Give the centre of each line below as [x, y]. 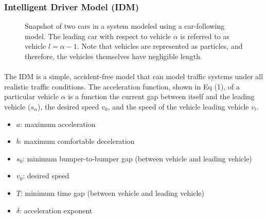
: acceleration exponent [56, 210]
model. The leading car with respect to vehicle [98, 36]
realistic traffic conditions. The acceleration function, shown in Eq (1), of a [122, 86]
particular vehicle [31, 96]
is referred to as [205, 36]
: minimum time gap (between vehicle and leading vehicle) [112, 193]
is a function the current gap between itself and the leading [161, 96]
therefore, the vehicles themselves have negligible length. [113, 56]
